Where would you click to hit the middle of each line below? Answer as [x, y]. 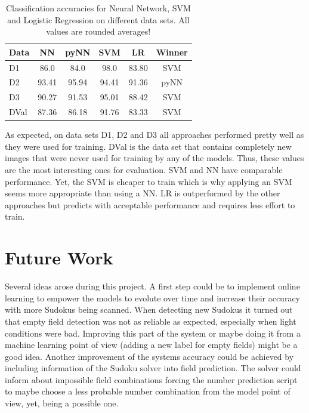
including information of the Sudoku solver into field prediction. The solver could [153, 368]
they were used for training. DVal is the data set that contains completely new [148, 146]
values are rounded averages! [98, 31]
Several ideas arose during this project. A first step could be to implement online [152, 286]
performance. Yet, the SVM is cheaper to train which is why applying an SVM [149, 181]
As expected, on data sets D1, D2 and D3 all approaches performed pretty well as [154, 135]
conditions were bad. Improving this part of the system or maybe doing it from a [153, 333]
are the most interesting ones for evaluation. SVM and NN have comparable [144, 170]
